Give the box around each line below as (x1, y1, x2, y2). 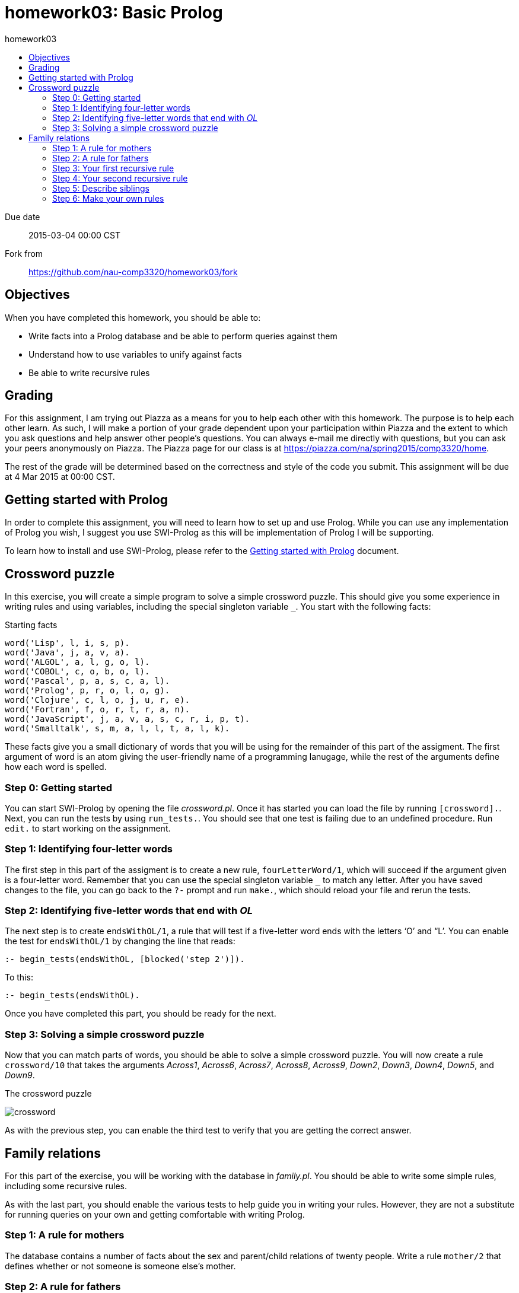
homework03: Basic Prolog (5, 2, 223, 23)
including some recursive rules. (5, 1180, 127, 1191)
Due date (5, 211, 40, 222)
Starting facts (5, 620, 58, 630)
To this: (5, 972, 33, 983)
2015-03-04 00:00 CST (28, 230, 121, 240)
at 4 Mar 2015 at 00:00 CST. (5, 472, 115, 482)
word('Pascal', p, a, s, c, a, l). (5, 676, 170, 686)
